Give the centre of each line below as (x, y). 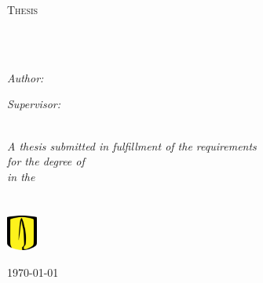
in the (21, 176)
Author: (26, 77)
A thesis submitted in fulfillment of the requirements (132, 145)
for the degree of (46, 161)
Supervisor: (34, 104)
